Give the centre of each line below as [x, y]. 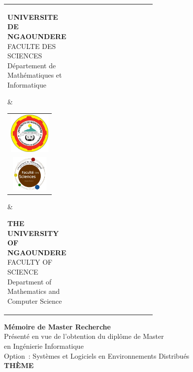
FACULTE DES [32, 46]
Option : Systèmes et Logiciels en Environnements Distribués [97, 355]
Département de [32, 65]
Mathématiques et [35, 75]
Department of [30, 281]
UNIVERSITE [33, 17]
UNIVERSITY [33, 233]
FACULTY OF [30, 262]
